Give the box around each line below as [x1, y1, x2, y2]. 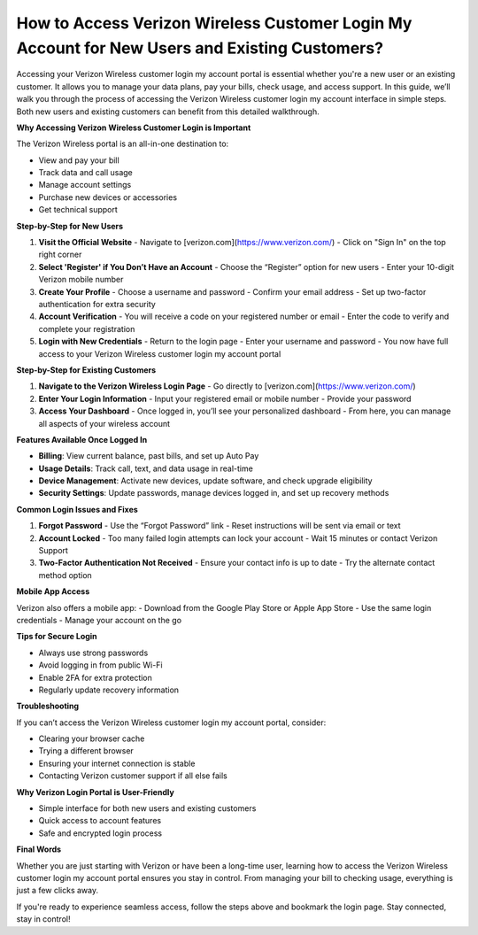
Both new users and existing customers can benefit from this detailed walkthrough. [16, 106, 320, 117]
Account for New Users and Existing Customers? [16, 38, 384, 58]
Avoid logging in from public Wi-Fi [38, 660, 163, 670]
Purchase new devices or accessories [38, 191, 177, 203]
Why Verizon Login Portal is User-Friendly [16, 786, 174, 797]
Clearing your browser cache [38, 733, 145, 744]
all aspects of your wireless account [38, 418, 171, 429]
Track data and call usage [38, 167, 133, 178]
